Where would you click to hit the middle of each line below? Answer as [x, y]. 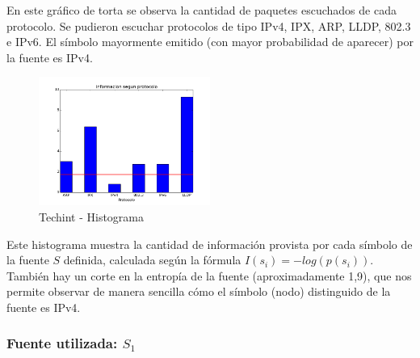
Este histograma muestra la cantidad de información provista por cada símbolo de [210, 244]
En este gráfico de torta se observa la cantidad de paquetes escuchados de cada [202, 10]
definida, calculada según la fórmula [152, 260]
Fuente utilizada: [62, 343]
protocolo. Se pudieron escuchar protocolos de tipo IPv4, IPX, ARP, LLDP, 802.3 [209, 25]
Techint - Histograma [91, 216]
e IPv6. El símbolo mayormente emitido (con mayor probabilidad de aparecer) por [210, 42]
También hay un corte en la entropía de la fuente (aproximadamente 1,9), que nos [209, 275]
